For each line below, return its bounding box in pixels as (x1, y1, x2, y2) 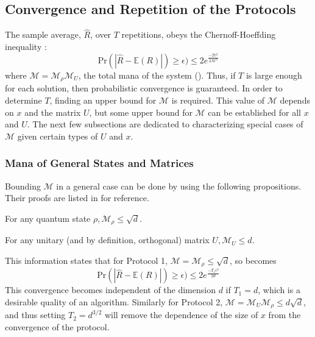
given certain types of (17, 129, 98, 142)
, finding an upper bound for (49, 93, 157, 106)
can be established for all (208, 105, 302, 118)
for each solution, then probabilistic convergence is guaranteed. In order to (5, 82, 283, 94)
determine (5, 93, 42, 106)
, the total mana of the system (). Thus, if (78, 68, 236, 81)
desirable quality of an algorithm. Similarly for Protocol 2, (5, 295, 223, 308)
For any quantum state (5, 211, 91, 224)
